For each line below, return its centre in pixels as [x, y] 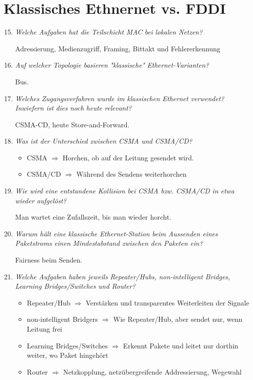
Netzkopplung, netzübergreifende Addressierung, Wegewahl [152, 371]
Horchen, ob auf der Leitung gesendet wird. [128, 157]
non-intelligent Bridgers [62, 319]
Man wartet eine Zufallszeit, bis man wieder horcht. [93, 217]
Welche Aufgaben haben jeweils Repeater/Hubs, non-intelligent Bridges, [123, 276]
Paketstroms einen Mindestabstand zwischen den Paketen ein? [109, 243]
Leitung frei [45, 329]
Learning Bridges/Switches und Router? [75, 286]
